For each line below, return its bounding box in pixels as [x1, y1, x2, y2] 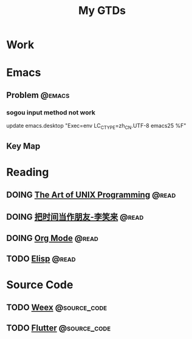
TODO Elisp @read [6, 254, 76, 264]
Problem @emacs [6, 89, 70, 100]
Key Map [6, 141, 41, 152]
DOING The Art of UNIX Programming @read [6, 189, 176, 200]
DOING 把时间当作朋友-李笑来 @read [6, 212, 144, 222]
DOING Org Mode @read [6, 232, 98, 243]
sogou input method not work [6, 108, 95, 116]
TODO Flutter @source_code [6, 323, 111, 333]
